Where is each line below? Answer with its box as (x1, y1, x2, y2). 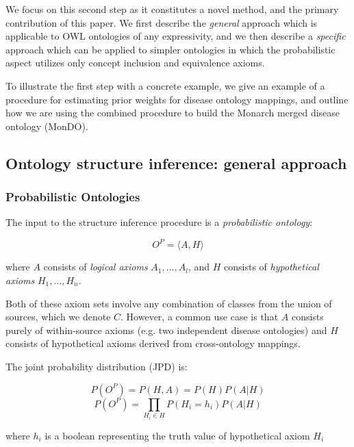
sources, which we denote (5, 309, 111, 324)
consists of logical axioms (43, 259, 148, 274)
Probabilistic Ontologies (5, 188, 140, 205)
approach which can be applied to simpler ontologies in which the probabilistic (5, 42, 336, 56)
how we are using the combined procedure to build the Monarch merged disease (5, 105, 340, 120)
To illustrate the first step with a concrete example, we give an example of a (5, 78, 325, 92)
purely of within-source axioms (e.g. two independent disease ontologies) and (5, 322, 327, 337)
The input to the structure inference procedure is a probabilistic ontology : (5, 215, 313, 229)
